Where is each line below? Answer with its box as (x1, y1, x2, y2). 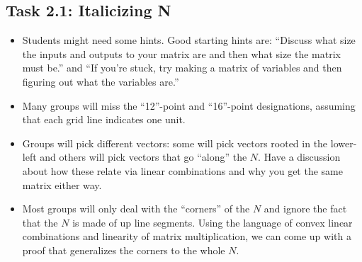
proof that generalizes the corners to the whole (22, 242, 225, 257)
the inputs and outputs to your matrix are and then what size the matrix (22, 46, 341, 61)
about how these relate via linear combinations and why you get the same (22, 163, 343, 178)
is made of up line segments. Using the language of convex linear (72, 215, 353, 229)
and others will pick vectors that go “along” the (40, 149, 247, 164)
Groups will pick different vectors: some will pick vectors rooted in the (22, 135, 328, 150)
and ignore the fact (264, 201, 347, 216)
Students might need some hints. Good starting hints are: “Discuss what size (22, 33, 356, 47)
